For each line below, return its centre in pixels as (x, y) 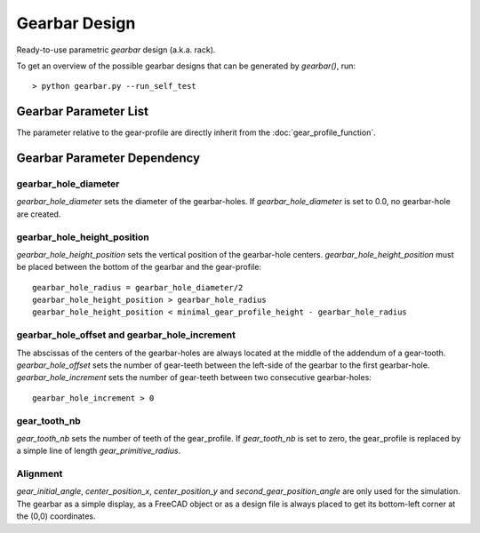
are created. (39, 214)
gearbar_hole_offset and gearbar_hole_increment (126, 335)
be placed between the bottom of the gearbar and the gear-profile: (139, 267)
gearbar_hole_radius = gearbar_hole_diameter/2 (138, 287)
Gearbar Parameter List (82, 111)
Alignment (40, 473)
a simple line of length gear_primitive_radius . (99, 451)
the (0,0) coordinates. (56, 516)
